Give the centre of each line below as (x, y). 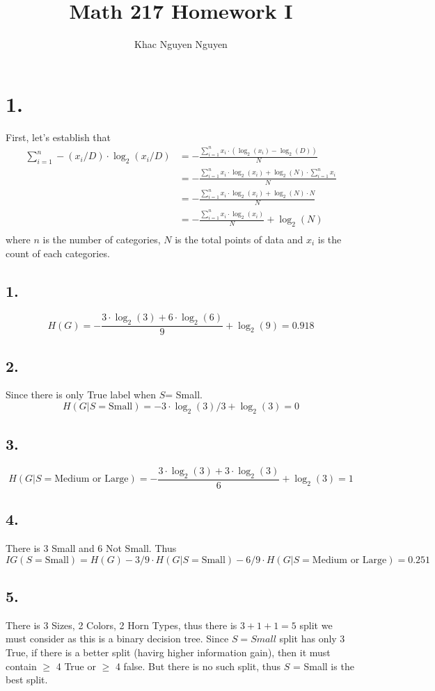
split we (316, 625)
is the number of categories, (102, 239)
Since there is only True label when (81, 395)
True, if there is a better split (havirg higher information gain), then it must (168, 652)
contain (21, 666)
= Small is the (323, 666)
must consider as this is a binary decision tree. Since (117, 639)
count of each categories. (58, 253)
